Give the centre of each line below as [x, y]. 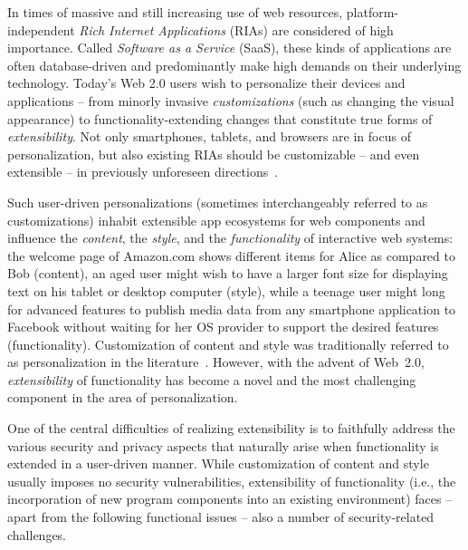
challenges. [37, 534]
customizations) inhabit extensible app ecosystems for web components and [216, 220]
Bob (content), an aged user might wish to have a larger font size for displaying [228, 273]
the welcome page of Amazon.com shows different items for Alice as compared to [231, 255]
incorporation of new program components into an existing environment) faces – [230, 499]
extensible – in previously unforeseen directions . [143, 172]
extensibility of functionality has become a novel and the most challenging [212, 379]
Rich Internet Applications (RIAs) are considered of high [236, 29]
